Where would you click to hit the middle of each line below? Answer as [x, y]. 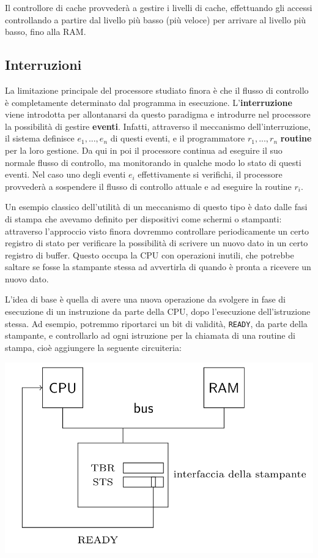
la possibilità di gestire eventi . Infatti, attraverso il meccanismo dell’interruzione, [158, 126]
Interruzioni [43, 65]
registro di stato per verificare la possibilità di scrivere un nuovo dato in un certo [157, 243]
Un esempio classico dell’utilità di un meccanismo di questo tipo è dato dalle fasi [156, 207]
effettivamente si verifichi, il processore [210, 174]
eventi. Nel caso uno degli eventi [65, 174]
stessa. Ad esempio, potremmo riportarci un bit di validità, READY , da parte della [156, 323]
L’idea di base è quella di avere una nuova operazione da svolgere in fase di [146, 299]
